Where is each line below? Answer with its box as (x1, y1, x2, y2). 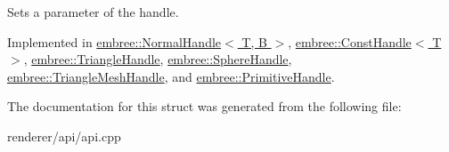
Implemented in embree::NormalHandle (7, 32, 222, 51)
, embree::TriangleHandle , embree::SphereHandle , (23, 50, 292, 68)
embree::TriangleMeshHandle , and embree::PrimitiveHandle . (7, 67, 335, 85)
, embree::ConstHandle (288, 32, 412, 51)
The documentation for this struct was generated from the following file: (7, 97, 402, 116)
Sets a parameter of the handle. (7, 3, 179, 20)
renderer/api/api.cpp (7, 126, 121, 145)
